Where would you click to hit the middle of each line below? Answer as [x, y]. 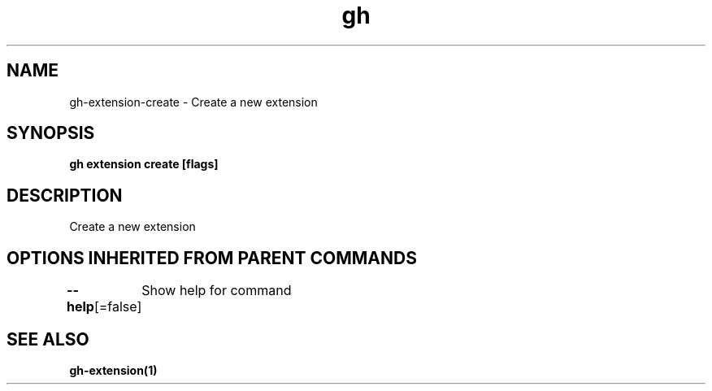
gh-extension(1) [113, 370]
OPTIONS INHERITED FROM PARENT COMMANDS [212, 258]
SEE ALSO [48, 339]
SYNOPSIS [51, 133]
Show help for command [217, 291]
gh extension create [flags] [144, 164]
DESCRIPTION [65, 195]
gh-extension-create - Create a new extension [193, 102]
